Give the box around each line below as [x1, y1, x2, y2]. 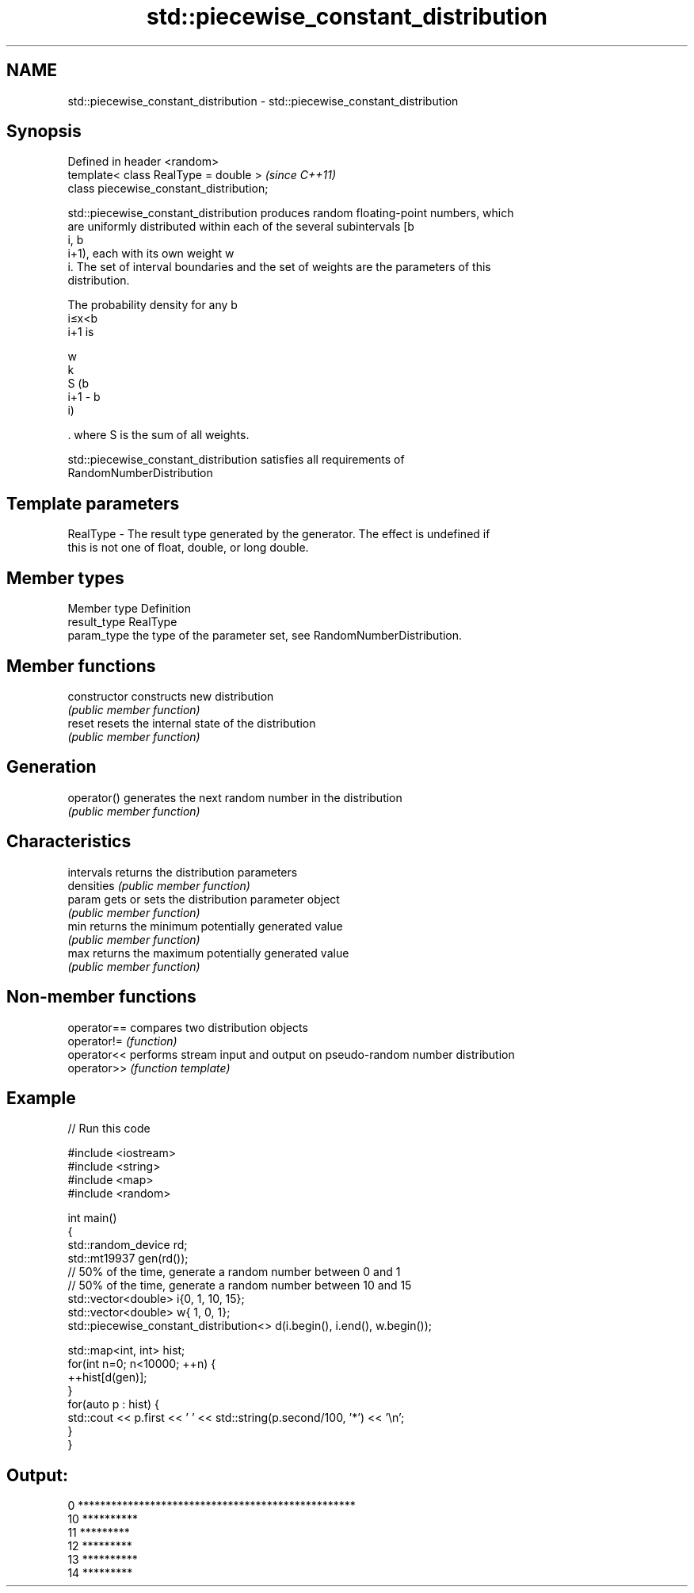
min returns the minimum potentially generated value [67, 919, 343, 933]
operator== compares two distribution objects [67, 1020, 308, 1034]
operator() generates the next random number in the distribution [67, 790, 402, 804]
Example [6, 1087, 76, 1108]
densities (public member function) [67, 878, 250, 892]
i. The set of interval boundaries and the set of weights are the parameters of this [67, 260, 491, 274]
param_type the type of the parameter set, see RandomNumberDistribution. [67, 628, 463, 643]
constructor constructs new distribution [67, 689, 274, 703]
